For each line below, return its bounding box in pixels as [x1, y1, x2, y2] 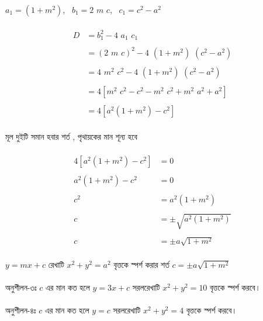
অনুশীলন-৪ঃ [5, 304, 36, 316]
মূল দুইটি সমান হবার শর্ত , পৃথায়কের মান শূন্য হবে [5, 130, 137, 142]
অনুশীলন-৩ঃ [5, 281, 37, 293]
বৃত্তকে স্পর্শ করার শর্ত [113, 258, 169, 270]
